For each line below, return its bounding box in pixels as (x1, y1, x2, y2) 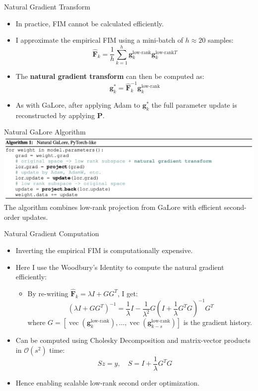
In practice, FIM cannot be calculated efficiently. (15, 18, 164, 28)
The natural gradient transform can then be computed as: (15, 70, 204, 81)
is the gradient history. (183, 317, 252, 327)
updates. (22, 211, 48, 222)
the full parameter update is (151, 100, 237, 110)
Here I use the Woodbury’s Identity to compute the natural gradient (15, 261, 224, 272)
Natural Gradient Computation (4, 228, 99, 239)
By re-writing (27, 288, 68, 298)
